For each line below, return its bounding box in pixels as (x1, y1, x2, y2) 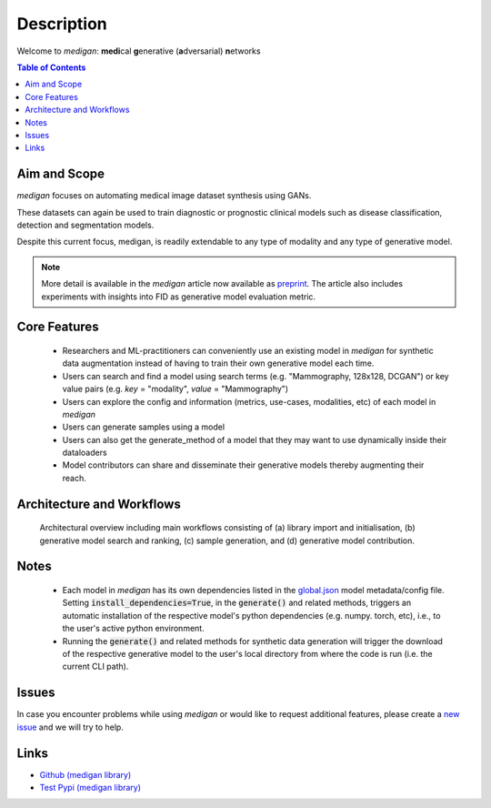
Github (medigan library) (39, 769, 132, 780)
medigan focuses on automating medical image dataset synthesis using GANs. (16, 190, 312, 201)
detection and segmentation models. (16, 219, 155, 230)
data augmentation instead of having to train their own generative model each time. (62, 358, 375, 369)
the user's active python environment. (62, 623, 205, 634)
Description (16, 14, 108, 34)
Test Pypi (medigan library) (39, 782, 141, 793)
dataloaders (62, 447, 108, 459)
